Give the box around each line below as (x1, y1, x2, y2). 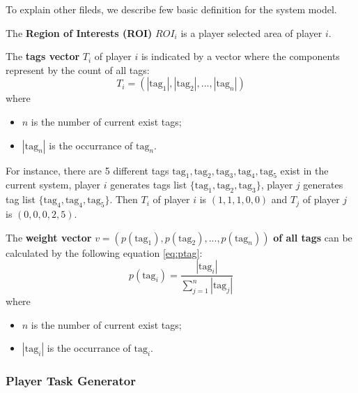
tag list (6, 192, 36, 207)
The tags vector (6, 49, 80, 64)
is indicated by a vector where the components (141, 49, 340, 64)
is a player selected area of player (180, 25, 322, 40)
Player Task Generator (6, 372, 136, 390)
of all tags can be (273, 230, 352, 244)
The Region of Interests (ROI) (6, 25, 153, 40)
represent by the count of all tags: (6, 62, 150, 77)
